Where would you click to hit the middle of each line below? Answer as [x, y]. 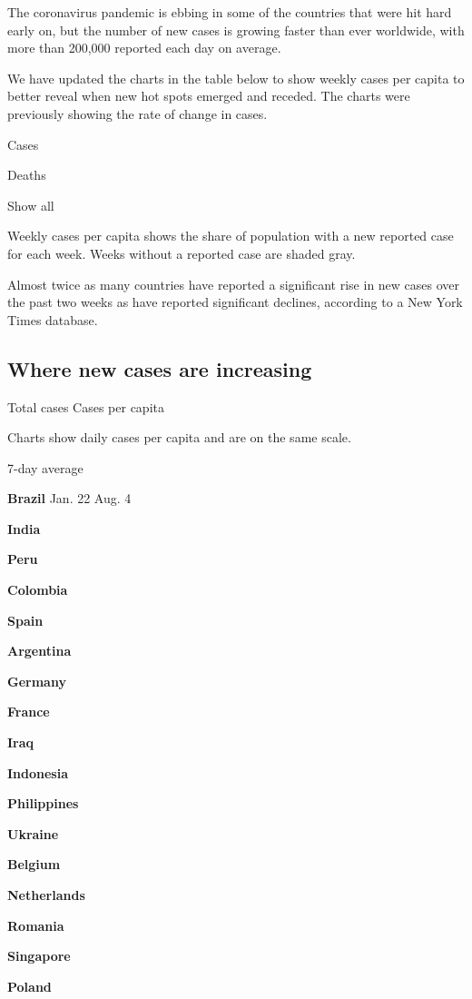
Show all [31, 205]
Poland [29, 986]
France [29, 712]
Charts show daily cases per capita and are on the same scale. [179, 437]
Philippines [43, 803]
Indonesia [38, 772]
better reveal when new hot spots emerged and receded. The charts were [209, 96]
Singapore [39, 956]
